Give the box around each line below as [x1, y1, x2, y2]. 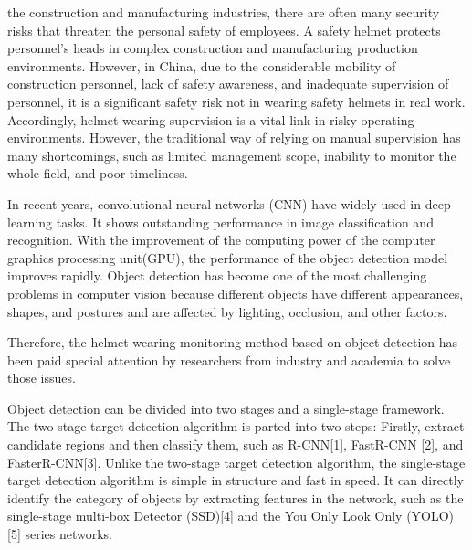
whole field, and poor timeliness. [7, 164, 188, 183]
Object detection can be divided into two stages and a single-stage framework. [7, 398, 445, 418]
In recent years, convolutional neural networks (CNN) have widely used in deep [7, 194, 451, 213]
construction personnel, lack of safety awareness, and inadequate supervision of [7, 74, 449, 93]
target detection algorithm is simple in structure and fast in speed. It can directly [7, 471, 464, 490]
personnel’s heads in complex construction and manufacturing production [7, 38, 418, 58]
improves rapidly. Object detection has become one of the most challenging [7, 266, 427, 285]
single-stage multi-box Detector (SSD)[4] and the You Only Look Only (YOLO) [7, 506, 455, 525]
